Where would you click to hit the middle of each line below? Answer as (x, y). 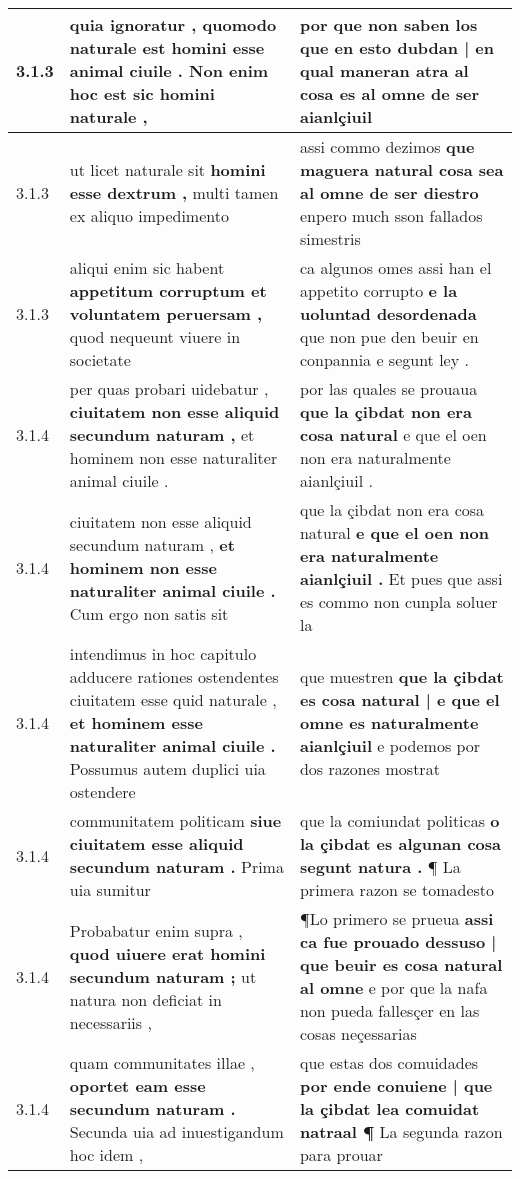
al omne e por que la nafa (393, 987)
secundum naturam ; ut (163, 976)
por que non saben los (388, 24)
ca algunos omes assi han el (395, 267)
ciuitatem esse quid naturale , (173, 699)
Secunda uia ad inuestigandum (176, 1131)
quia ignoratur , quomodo (173, 24)
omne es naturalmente (389, 722)
